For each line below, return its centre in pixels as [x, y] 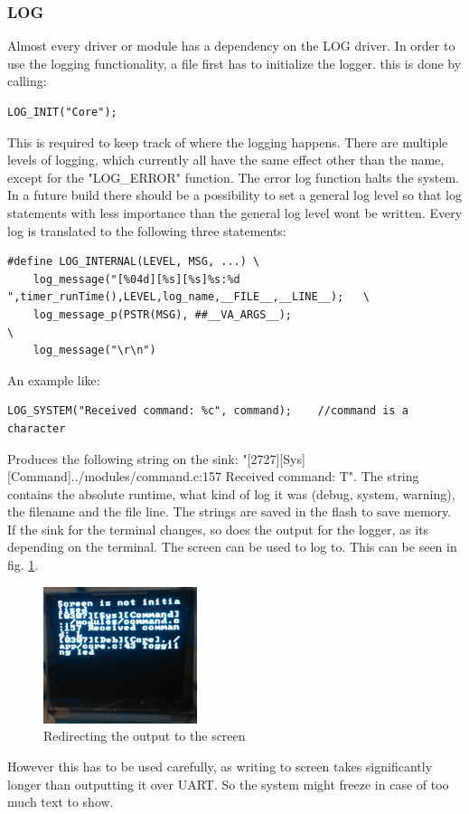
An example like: [54, 379]
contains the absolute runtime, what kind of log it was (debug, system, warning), [231, 493]
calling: [27, 81]
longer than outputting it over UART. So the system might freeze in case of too [228, 784]
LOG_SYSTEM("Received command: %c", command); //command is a [208, 411]
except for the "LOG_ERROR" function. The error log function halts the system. [233, 177]
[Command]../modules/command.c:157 [114, 476]
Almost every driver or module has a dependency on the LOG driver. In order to [231, 46]
